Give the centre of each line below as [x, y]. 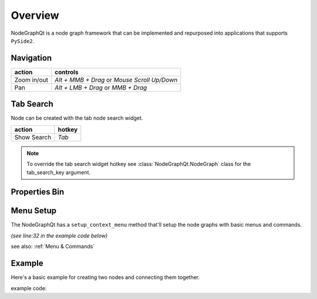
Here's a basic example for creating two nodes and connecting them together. [105, 277]
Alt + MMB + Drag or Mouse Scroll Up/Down [116, 79]
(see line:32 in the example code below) [59, 235]
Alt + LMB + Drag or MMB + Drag [101, 87]
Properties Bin [38, 192]
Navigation [31, 58]
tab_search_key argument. [59, 172]
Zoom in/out [31, 79]
